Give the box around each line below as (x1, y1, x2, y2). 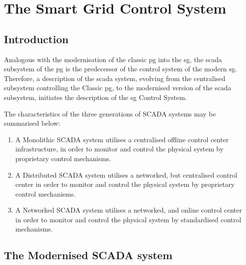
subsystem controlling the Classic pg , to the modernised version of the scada (4, 83, 231, 93)
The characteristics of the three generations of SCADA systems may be (4, 108, 216, 118)
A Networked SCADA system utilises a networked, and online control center (15, 205, 242, 215)
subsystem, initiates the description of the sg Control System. (4, 92, 187, 102)
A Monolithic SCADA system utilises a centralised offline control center (15, 134, 229, 144)
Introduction (4, 31, 69, 46)
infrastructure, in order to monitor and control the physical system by (15, 144, 224, 154)
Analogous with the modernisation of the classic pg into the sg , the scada (4, 54, 222, 64)
